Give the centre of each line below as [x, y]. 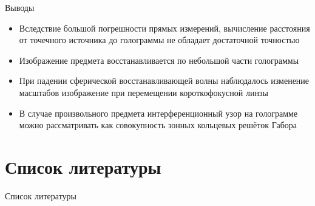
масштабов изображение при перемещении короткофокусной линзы [144, 92]
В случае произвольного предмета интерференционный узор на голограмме [158, 113]
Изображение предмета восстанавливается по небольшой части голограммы [159, 60]
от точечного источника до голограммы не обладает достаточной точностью [159, 40]
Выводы [20, 7]
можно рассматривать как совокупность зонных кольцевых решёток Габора [158, 125]
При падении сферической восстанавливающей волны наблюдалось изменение [164, 81]
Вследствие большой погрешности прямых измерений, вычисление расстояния [164, 28]
